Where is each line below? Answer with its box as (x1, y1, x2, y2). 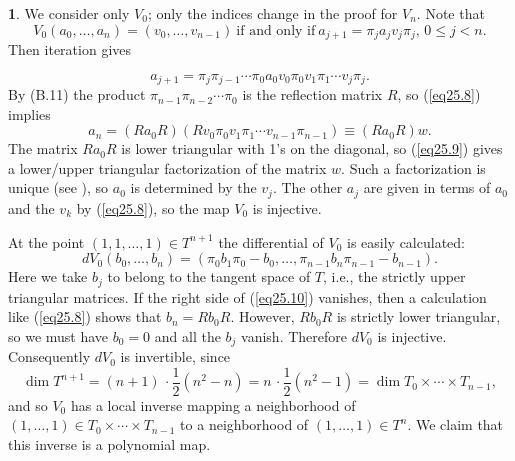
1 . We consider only (8, 3, 130, 23)
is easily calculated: (347, 231, 465, 252)
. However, (230, 306, 295, 327)
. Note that (416, 3, 485, 23)
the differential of (218, 231, 324, 252)
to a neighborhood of (180, 414, 309, 435)
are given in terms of (363, 177, 491, 198)
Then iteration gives (8, 39, 132, 60)
